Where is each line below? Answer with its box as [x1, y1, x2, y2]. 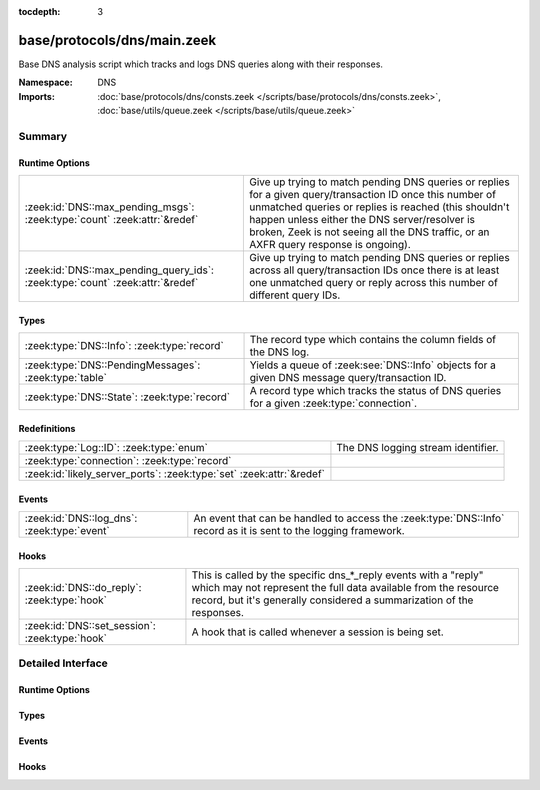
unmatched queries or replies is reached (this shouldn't [249, 200, 510, 214]
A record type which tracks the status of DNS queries [249, 384, 502, 398]
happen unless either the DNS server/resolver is [249, 213, 475, 227]
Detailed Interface [18, 656, 109, 670]
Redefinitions [18, 422, 76, 434]
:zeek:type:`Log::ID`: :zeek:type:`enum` [24, 441, 209, 455]
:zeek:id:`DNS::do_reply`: [24, 581, 142, 595]
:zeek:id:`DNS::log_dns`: [24, 511, 138, 525]
